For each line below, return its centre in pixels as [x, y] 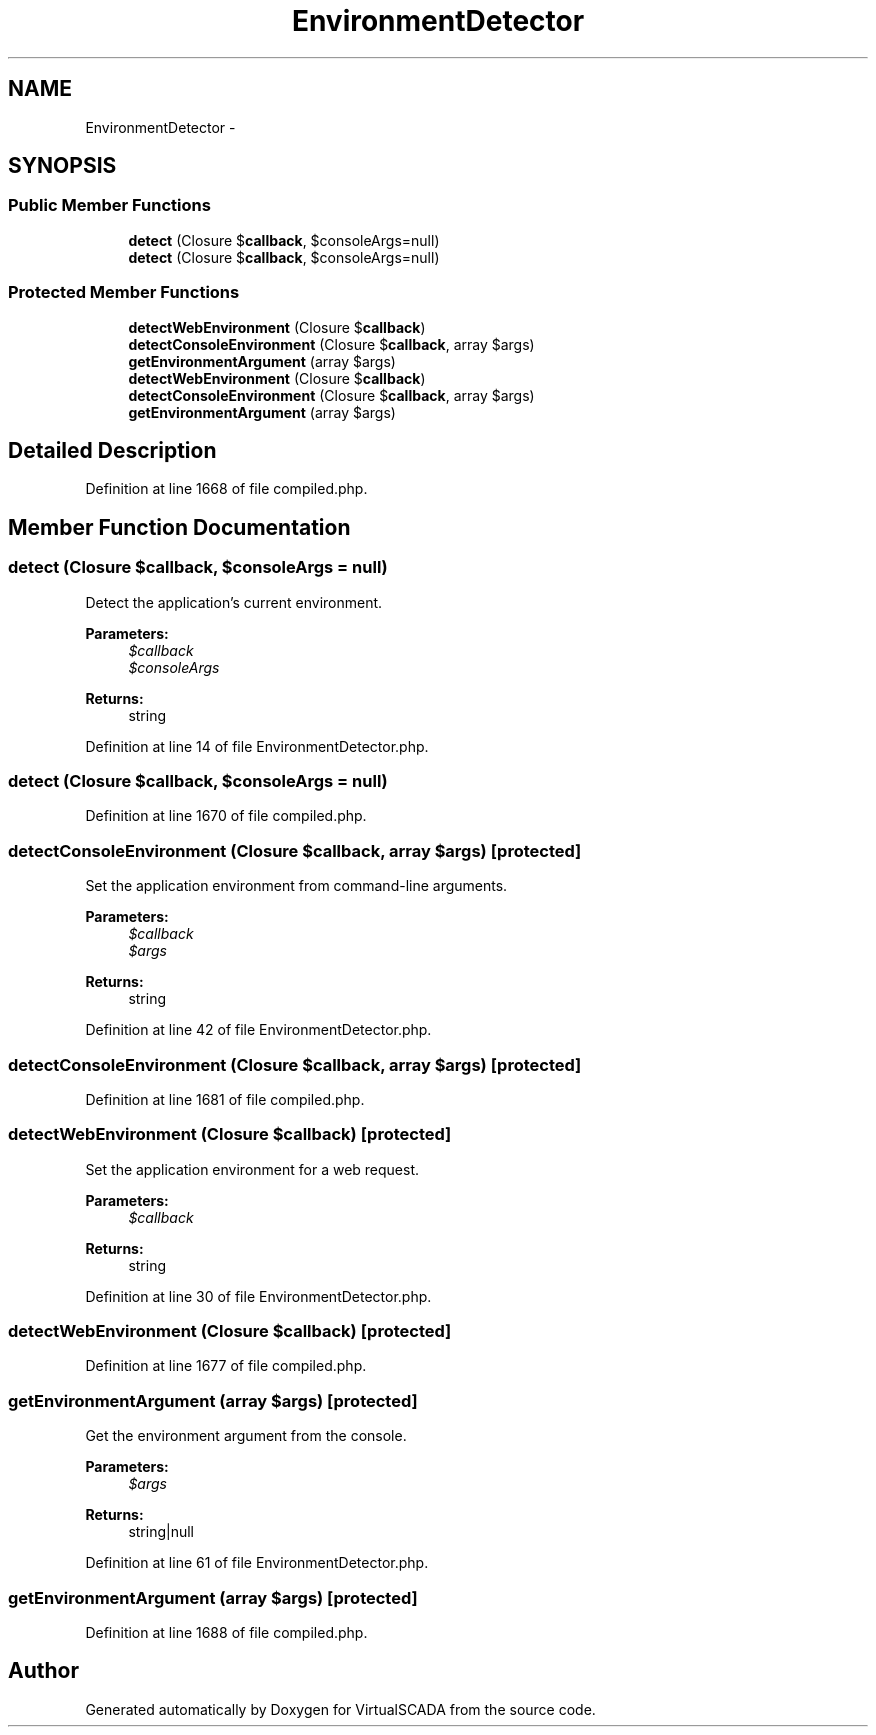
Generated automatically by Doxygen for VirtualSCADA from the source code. [340, 1709]
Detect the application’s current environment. [234, 602]
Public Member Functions [109, 205]
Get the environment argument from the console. [246, 1436]
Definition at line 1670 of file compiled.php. [226, 816]
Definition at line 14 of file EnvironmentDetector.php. [257, 746]
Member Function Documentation [179, 527]
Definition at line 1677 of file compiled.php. [226, 1366]
